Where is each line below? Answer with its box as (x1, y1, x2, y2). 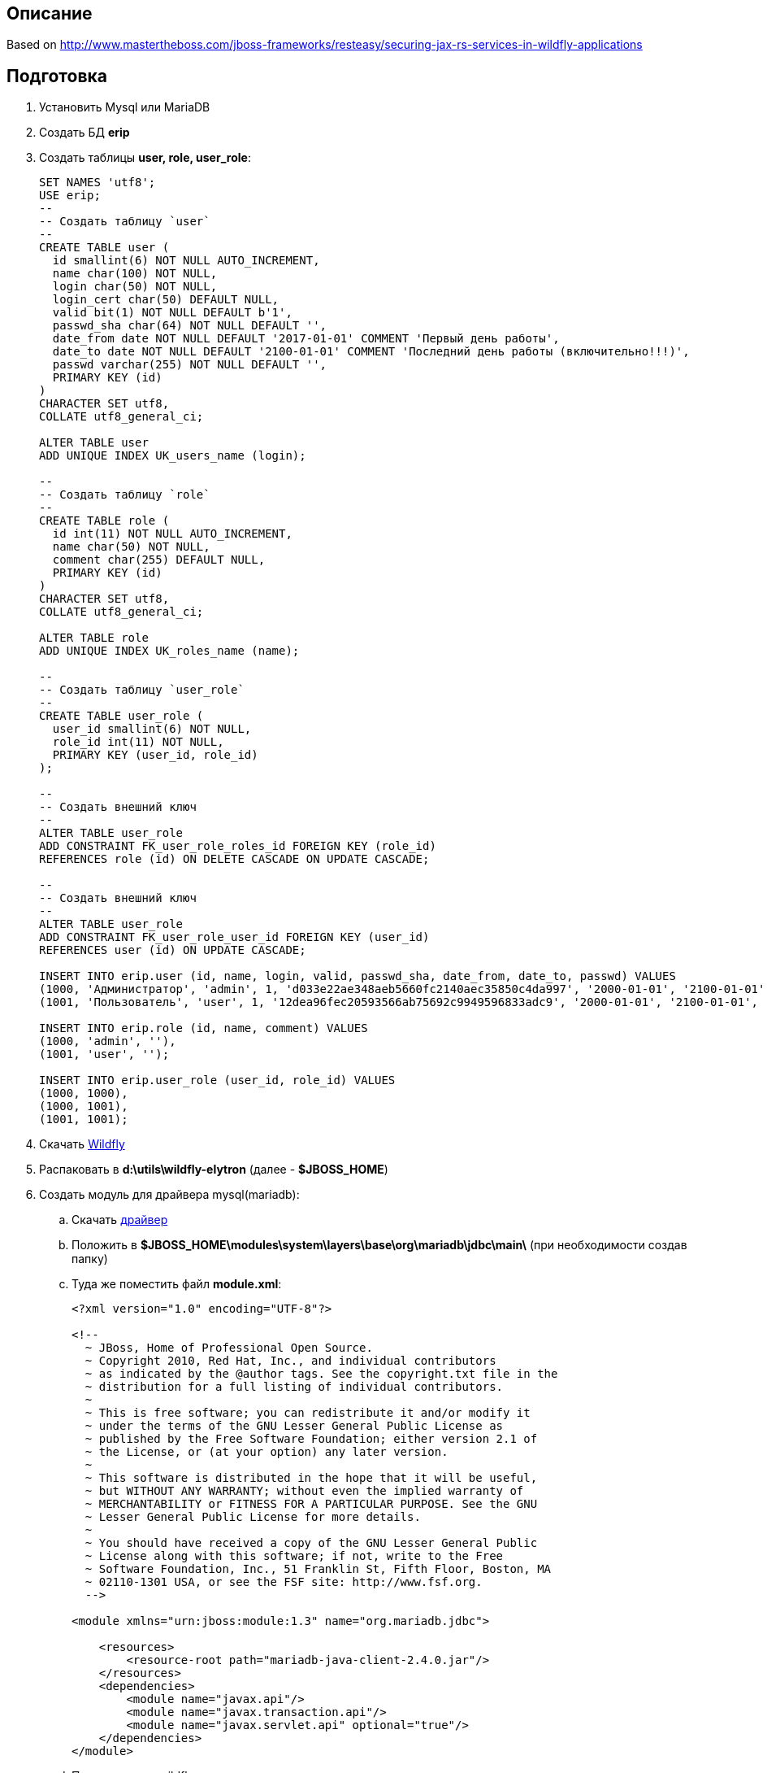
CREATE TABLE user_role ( (39, 709, 204, 723)
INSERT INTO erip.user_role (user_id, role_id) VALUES (39, 1074, 396, 1087)
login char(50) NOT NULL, (52, 280, 218, 294)
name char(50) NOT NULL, (52, 540, 210, 554)
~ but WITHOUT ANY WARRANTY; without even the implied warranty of (84, 1484, 524, 1498)
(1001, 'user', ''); (39, 1048, 170, 1061)
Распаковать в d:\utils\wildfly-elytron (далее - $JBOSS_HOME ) (39, 1162, 388, 1177)
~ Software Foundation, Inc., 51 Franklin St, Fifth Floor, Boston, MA (84, 1562, 552, 1576)
